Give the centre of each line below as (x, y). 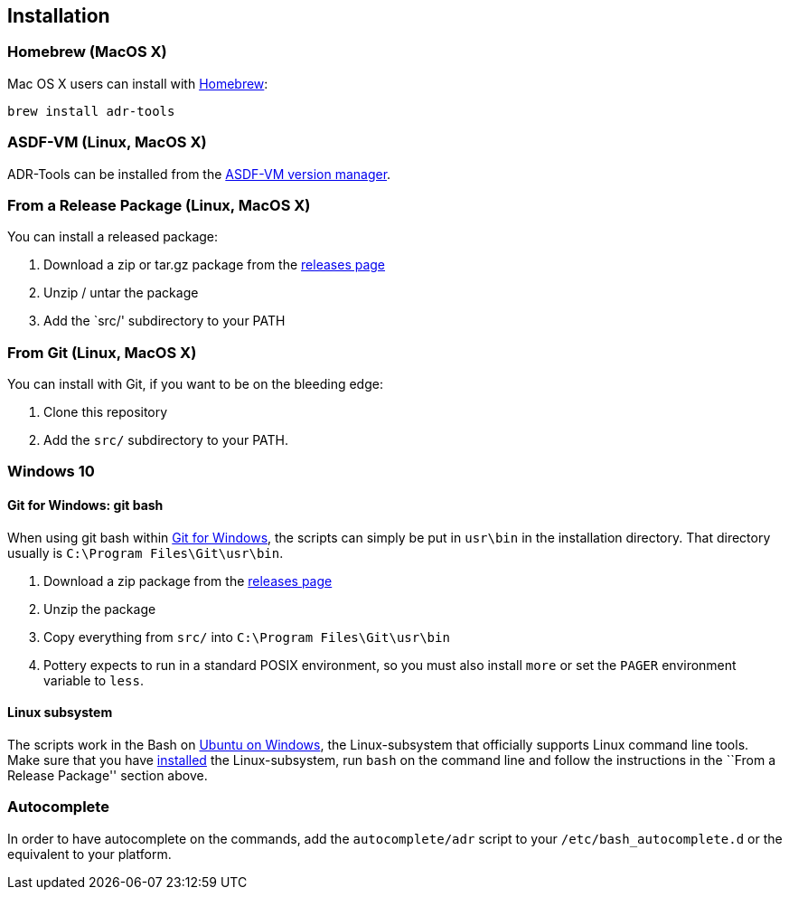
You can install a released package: (113, 237)
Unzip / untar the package (121, 293)
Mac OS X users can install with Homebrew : (138, 83)
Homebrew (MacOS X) (87, 52)
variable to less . (94, 680)
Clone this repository (106, 412)
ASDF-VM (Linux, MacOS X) (107, 142)
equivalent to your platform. (89, 854)
